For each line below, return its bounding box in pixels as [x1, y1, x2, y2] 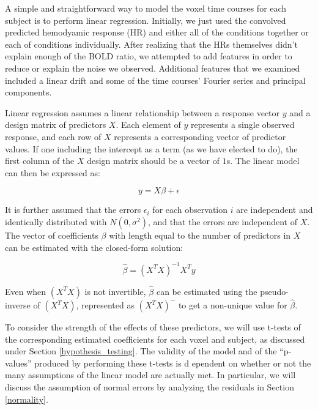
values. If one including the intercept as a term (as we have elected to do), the [5, 142, 298, 155]
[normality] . [5, 392, 48, 405]
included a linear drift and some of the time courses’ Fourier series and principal [5, 73, 306, 86]
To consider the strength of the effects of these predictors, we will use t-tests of [5, 321, 301, 334]
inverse [5, 299, 31, 311]
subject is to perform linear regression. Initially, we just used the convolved [5, 13, 286, 26]
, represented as [76, 299, 135, 311]
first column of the [5, 154, 75, 167]
